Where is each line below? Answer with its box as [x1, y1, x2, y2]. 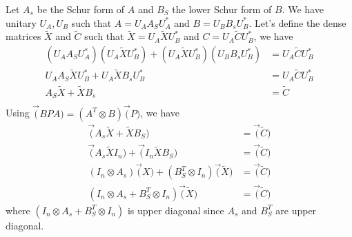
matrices [6, 29, 41, 43]
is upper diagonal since [127, 203, 224, 217]
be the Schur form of [37, 2, 125, 16]
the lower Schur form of [172, 2, 272, 16]
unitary [6, 15, 37, 30]
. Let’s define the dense [248, 15, 346, 30]
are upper [275, 203, 317, 217]
